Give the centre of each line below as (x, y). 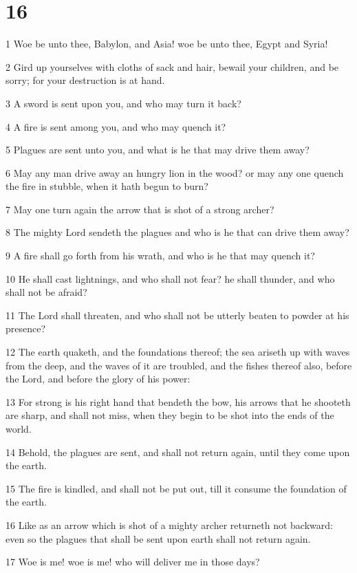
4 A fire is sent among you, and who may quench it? (116, 126)
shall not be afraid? (46, 292)
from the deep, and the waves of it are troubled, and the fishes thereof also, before (179, 365)
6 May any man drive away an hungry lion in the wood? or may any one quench (175, 172)
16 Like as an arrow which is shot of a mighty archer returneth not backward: (169, 525)
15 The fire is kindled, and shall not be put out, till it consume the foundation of (176, 488)
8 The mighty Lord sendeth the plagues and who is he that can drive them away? (177, 232)
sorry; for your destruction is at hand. (85, 80)
